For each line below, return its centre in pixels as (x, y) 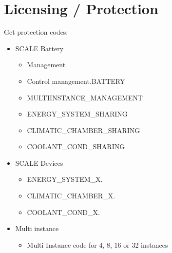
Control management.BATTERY (76, 81)
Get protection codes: (36, 32)
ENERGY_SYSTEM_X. (65, 179)
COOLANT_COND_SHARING (76, 146)
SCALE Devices (39, 163)
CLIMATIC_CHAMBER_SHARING (84, 130)
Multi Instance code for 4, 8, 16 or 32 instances (97, 244)
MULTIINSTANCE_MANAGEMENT (85, 97)
